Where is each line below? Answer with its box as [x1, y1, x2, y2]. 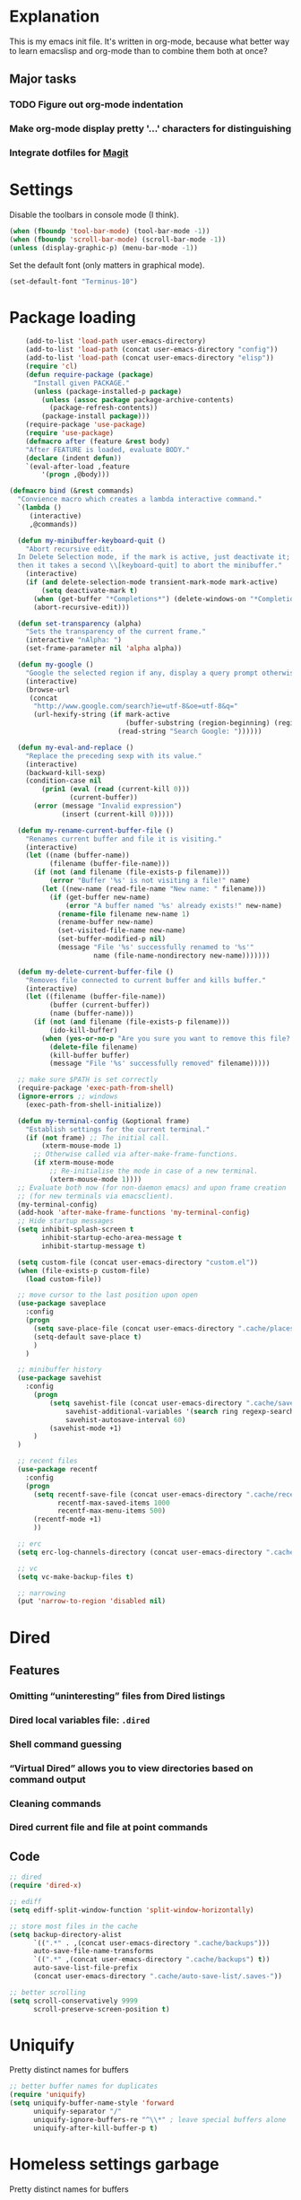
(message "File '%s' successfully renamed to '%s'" [56, 943, 254, 952]
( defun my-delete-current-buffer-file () [17, 967, 175, 976]
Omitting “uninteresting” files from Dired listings [9, 1689, 226, 1702]
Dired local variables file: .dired [9, 1714, 150, 1726]
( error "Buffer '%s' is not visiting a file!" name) [48, 877, 251, 886]
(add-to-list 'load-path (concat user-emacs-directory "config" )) [25, 345, 279, 354]
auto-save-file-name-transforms [32, 1947, 154, 1956]
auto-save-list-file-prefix [32, 1963, 139, 1973]
